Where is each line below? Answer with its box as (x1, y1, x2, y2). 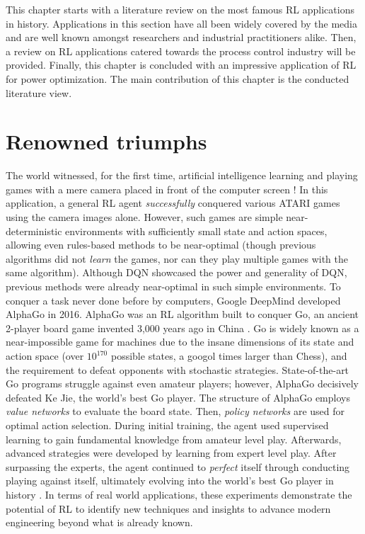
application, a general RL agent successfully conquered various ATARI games (6, 195, 340, 210)
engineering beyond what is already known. (6, 515, 193, 530)
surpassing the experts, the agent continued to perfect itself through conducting (6, 459, 350, 474)
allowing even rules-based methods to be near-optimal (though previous (6, 237, 316, 252)
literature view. (6, 85, 72, 100)
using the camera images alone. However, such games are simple (6, 210, 283, 225)
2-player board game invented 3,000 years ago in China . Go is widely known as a (6, 320, 359, 335)
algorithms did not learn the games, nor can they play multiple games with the (6, 251, 348, 266)
